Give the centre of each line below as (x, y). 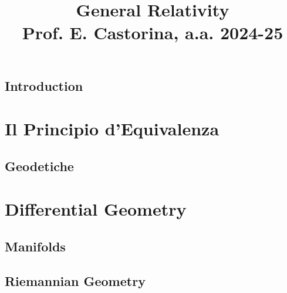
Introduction (44, 85)
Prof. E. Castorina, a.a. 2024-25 (153, 33)
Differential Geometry (96, 209)
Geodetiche (39, 166)
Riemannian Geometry (75, 280)
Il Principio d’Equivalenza (112, 129)
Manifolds (35, 246)
